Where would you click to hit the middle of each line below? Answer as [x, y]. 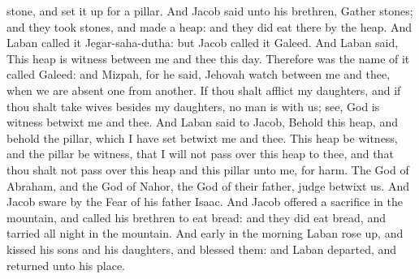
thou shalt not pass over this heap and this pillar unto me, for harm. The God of [208, 169]
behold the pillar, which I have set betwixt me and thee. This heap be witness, [202, 137]
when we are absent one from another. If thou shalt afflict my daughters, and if [204, 90]
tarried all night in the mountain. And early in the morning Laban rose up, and [205, 233]
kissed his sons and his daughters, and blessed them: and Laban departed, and [202, 249]
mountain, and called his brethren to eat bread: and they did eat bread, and [196, 217]
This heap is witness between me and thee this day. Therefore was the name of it [208, 58]
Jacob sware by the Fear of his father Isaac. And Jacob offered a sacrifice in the [205, 202]
